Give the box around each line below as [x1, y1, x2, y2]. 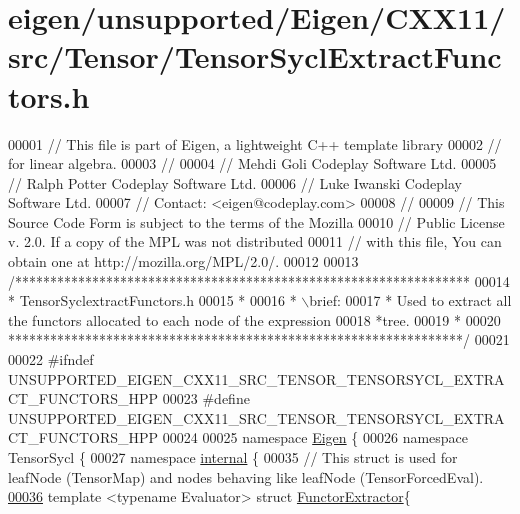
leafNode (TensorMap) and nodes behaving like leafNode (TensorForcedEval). [8, 466, 484, 487]
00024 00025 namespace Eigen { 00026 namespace [162, 427, 469, 448]
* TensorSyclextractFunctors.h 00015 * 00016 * [8, 290, 297, 311]
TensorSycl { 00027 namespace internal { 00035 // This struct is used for [8, 447, 458, 467]
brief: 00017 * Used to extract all [309, 290, 512, 311]
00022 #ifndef [8, 349, 94, 370]
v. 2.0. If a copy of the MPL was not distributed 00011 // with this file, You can [8, 231, 502, 252]
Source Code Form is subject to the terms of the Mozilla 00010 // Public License [8, 211, 505, 232]
